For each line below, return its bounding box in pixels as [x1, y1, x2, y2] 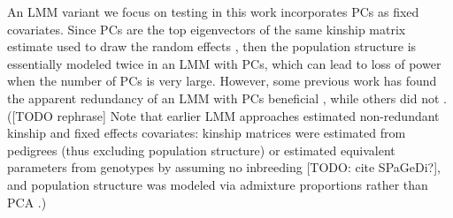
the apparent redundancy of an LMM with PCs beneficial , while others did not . [7, 88, 447, 107]
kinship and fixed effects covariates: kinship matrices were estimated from [7, 124, 406, 142]
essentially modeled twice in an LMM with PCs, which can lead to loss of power [7, 54, 441, 72]
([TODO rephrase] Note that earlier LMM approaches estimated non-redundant [7, 106, 440, 124]
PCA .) [7, 192, 47, 211]
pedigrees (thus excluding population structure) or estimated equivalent [7, 140, 395, 159]
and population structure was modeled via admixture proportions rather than [7, 175, 428, 193]
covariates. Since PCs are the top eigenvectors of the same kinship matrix [7, 19, 406, 38]
